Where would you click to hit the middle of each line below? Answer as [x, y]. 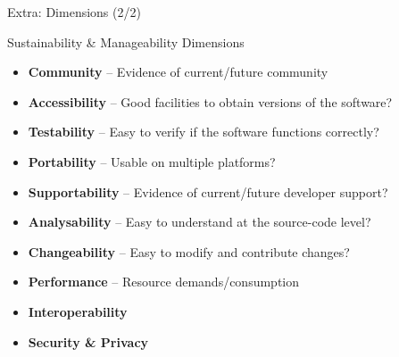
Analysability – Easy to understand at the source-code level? [199, 222]
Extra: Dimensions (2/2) [74, 12]
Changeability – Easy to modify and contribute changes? [189, 251]
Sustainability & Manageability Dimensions [126, 42]
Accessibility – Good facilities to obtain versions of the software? [210, 101]
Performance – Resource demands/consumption [164, 282]
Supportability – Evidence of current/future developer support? [208, 191]
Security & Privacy [88, 341]
